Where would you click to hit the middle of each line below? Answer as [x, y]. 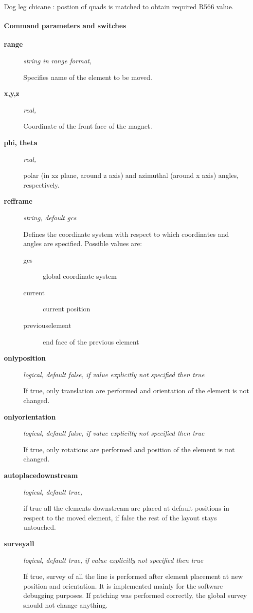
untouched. [40, 527]
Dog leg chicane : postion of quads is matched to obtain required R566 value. [119, 6]
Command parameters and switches [65, 26]
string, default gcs [50, 217]
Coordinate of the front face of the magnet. [88, 126]
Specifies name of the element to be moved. [88, 77]
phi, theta [21, 142]
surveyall [19, 543]
